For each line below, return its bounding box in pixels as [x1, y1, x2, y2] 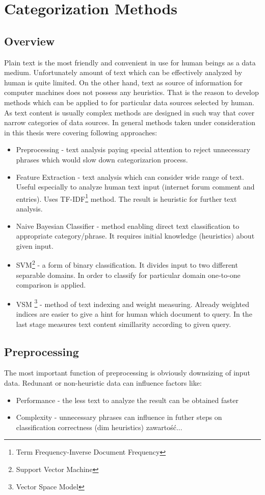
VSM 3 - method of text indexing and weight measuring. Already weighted [16, 297, 249, 309]
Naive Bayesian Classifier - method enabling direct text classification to [16, 220, 240, 231]
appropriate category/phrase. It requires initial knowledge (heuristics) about [16, 230, 255, 241]
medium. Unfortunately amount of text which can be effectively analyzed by [4, 67, 243, 78]
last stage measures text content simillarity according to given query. [16, 318, 231, 329]
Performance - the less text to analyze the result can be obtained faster [16, 394, 238, 405]
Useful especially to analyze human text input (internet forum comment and [16, 181, 255, 192]
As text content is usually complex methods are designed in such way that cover [4, 107, 255, 117]
